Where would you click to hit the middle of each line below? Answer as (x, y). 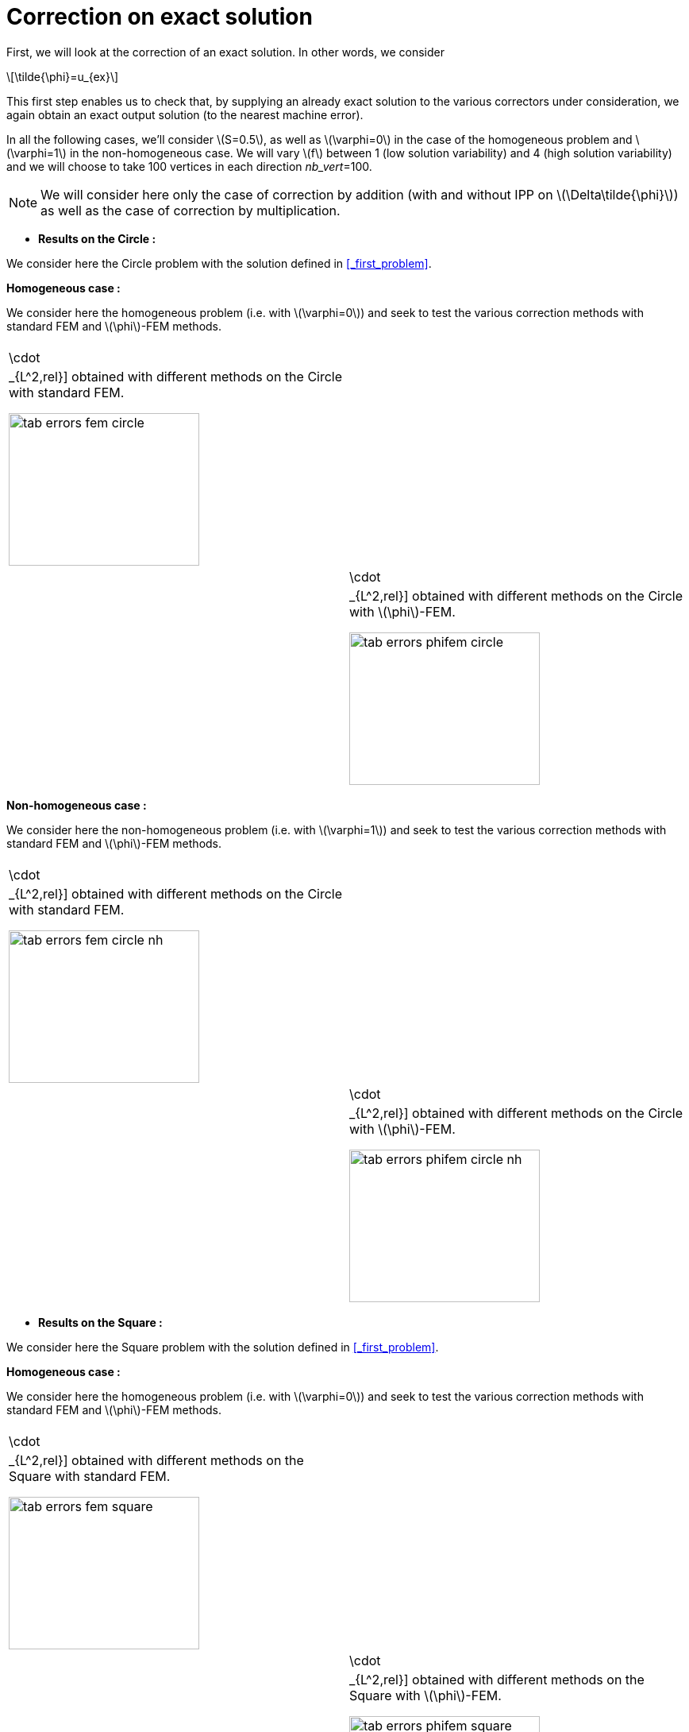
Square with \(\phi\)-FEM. (425, 1695)
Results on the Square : (100, 1322)
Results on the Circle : (97, 238)
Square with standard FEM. (90, 1476)
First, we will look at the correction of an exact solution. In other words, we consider (225, 52)
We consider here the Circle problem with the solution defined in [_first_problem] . (219, 263)
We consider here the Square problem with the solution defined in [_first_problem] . (223, 1347)
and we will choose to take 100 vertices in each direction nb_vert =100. (189, 166)
